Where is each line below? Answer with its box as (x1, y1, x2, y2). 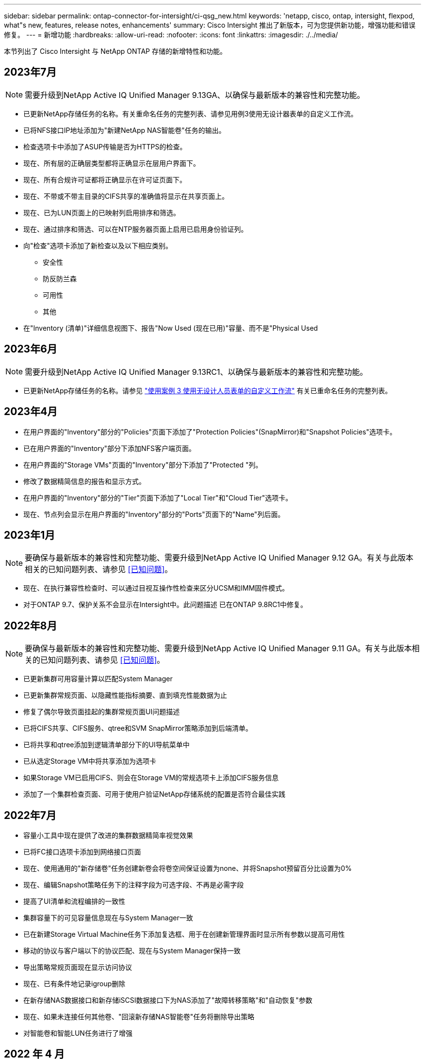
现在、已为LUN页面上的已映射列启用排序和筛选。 (23, 208, 180, 217)
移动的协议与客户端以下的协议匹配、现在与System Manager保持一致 (23, 947, 241, 955)
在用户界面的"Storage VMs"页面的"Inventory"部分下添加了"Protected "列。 (23, 460, 262, 469)
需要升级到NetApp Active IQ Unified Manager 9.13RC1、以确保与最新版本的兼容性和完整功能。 (25, 367, 368, 377)
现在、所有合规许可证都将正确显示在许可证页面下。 (23, 175, 186, 184)
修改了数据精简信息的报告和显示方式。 (23, 477, 146, 485)
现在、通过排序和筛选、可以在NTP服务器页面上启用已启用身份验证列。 (23, 225, 248, 233)
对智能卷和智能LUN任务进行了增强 (23, 1029, 132, 1038)
